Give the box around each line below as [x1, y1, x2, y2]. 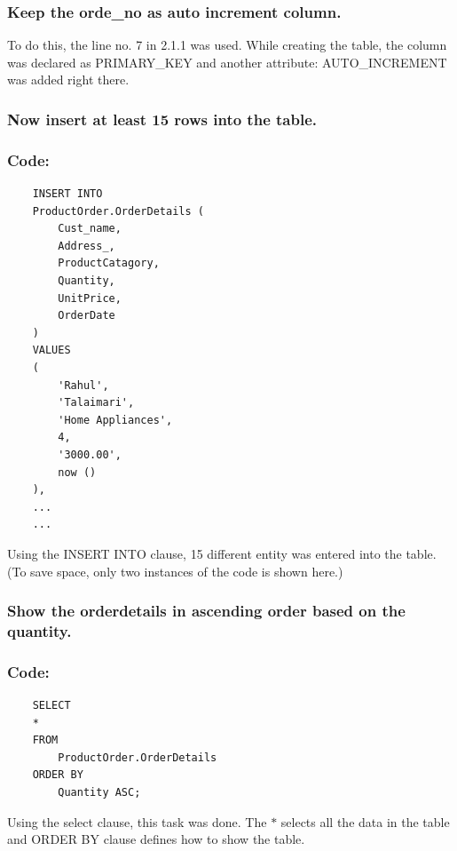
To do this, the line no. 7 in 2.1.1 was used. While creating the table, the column [7, 36, 447, 54]
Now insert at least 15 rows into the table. [7, 107, 317, 130]
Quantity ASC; [58, 786, 141, 799]
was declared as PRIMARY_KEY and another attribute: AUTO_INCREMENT [7, 52, 447, 71]
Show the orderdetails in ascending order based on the [7, 600, 406, 622]
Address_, [58, 239, 115, 252]
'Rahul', [58, 378, 109, 392]
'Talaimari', [58, 396, 135, 410]
